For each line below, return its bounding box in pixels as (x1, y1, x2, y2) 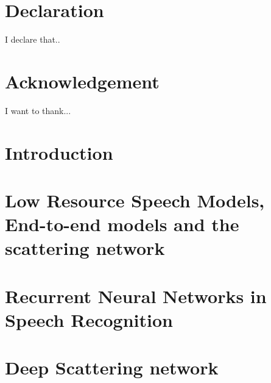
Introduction (5, 140, 113, 165)
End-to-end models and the (5, 212, 239, 237)
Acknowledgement (5, 68, 160, 93)
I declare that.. (5, 33, 60, 46)
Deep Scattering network (5, 355, 219, 380)
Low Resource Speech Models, (5, 188, 265, 212)
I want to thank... (5, 104, 71, 116)
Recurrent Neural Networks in (5, 283, 267, 308)
